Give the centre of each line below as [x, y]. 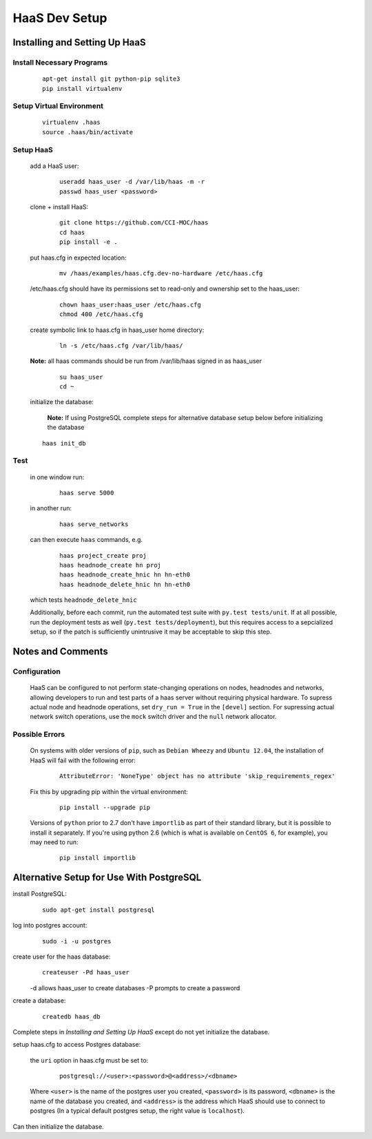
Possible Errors [39, 735]
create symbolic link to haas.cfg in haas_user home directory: [117, 330]
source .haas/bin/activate [88, 132]
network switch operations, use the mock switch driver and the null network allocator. [153, 717]
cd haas [72, 232]
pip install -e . [89, 242]
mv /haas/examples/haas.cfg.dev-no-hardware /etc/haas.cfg [161, 273]
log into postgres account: [50, 926]
